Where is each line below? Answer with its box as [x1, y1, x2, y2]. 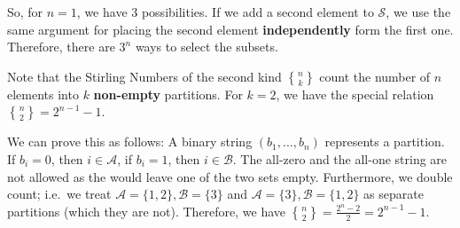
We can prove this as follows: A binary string [7, 132, 253, 151]
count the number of [319, 67, 431, 85]
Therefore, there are [7, 37, 115, 56]
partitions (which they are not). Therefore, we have [7, 201, 286, 220]
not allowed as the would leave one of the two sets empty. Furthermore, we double [7, 167, 453, 185]
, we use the [386, 3, 451, 20]
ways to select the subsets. [135, 37, 278, 56]
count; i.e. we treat [7, 185, 112, 203]
